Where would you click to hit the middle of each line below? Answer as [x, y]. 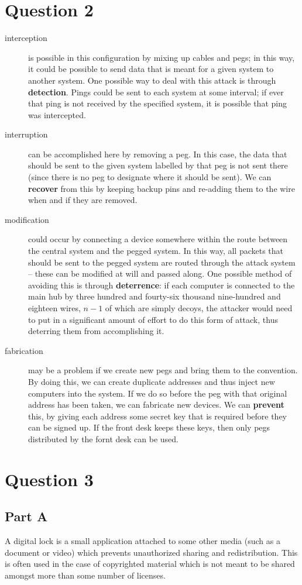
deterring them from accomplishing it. [96, 331]
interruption [26, 134]
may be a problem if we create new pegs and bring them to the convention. [163, 370]
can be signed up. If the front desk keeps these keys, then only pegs [149, 427]
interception [26, 38]
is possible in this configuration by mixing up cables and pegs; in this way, [162, 57]
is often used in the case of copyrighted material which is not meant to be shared [150, 564]
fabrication [24, 350]
